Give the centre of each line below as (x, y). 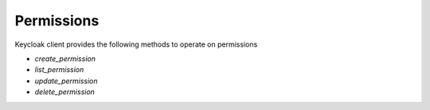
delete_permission (65, 92)
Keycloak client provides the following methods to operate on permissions (136, 44)
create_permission (65, 59)
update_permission (66, 81)
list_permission (59, 70)
